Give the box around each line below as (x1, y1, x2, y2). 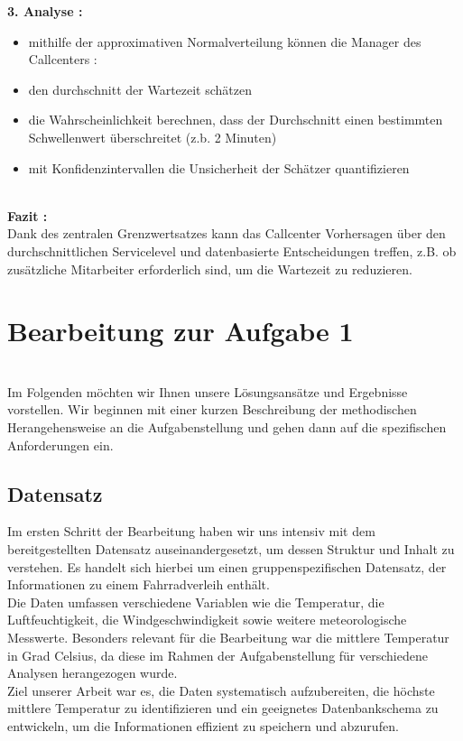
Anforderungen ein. (7, 435, 114, 454)
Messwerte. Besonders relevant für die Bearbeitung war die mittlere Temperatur (7, 627, 449, 646)
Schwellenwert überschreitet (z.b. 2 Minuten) (28, 127, 277, 146)
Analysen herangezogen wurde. (7, 663, 178, 682)
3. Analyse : (7, 2, 83, 20)
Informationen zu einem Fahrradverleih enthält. (7, 575, 270, 594)
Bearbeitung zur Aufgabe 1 (7, 312, 354, 349)
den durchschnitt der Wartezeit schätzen (28, 79, 253, 98)
